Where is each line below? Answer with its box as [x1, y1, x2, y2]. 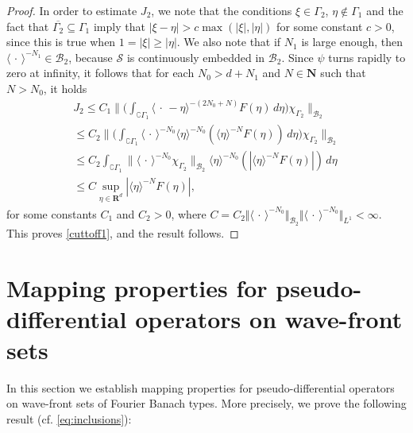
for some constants [6, 205, 97, 222]
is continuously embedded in [126, 48, 265, 65]
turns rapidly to [328, 48, 406, 65]
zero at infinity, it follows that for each [6, 64, 195, 81]
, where [171, 205, 206, 222]
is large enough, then [301, 33, 403, 50]
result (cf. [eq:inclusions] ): [6, 411, 132, 427]
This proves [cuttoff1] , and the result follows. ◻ [6, 224, 239, 241]
